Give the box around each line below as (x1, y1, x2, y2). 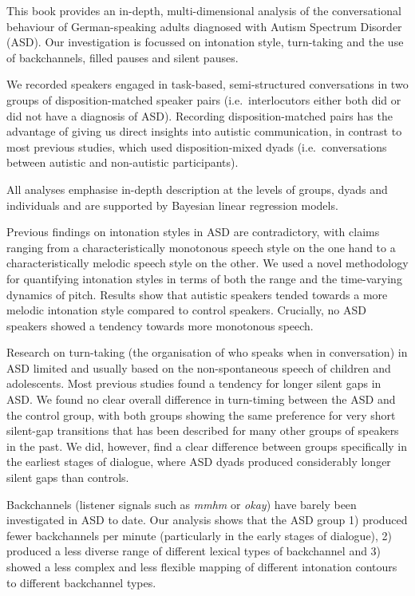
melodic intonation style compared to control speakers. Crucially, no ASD (6, 302, 366, 318)
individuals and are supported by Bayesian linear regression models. (6, 196, 338, 213)
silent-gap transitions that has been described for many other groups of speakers (6, 422, 399, 439)
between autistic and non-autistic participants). (6, 154, 239, 171)
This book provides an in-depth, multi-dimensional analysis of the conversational (6, 2, 401, 18)
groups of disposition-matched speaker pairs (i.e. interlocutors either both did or (6, 91, 401, 108)
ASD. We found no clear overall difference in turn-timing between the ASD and (6, 391, 396, 408)
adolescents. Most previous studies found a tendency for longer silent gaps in (6, 375, 381, 392)
